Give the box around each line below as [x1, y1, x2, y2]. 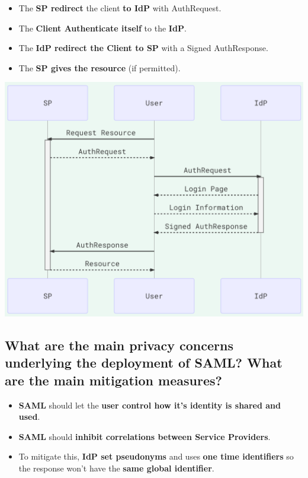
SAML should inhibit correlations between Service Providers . [18, 430, 271, 442]
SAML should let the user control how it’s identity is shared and [18, 398, 281, 411]
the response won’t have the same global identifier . [18, 462, 214, 474]
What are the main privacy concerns [5, 336, 233, 354]
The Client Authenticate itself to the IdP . [18, 21, 187, 34]
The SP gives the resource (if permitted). [18, 61, 181, 74]
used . [18, 410, 40, 423]
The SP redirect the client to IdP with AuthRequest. [18, 2, 222, 14]
